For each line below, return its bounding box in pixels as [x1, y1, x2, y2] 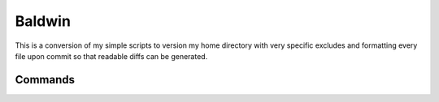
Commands [15, 73, 76, 87]
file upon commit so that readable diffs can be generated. [15, 51, 208, 61]
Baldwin [15, 12, 71, 30]
